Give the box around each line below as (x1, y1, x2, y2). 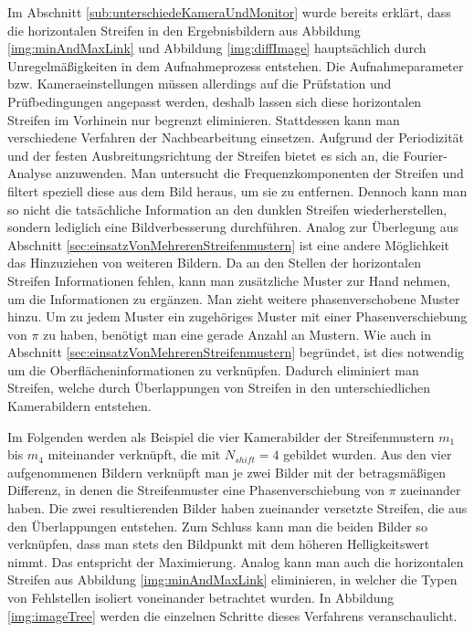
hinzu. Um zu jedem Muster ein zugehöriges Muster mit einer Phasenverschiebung (7, 307, 468, 326)
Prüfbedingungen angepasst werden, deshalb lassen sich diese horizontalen (7, 91, 422, 111)
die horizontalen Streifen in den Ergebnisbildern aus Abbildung (7, 20, 361, 39)
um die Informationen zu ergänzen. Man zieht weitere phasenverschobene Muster (7, 289, 460, 308)
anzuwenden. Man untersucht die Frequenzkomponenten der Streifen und (55, 163, 464, 183)
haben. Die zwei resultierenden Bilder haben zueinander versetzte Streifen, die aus (7, 499, 468, 518)
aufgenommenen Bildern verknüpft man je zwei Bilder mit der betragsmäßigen (7, 462, 447, 481)
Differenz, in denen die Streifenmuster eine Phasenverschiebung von (7, 480, 384, 500)
